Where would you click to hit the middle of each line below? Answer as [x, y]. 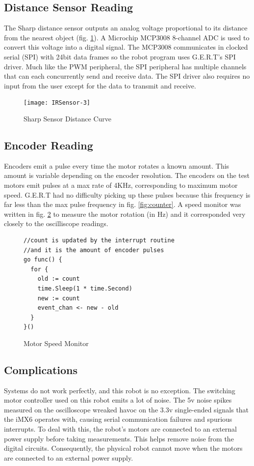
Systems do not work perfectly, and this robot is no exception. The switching [120, 390]
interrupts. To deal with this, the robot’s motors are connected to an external [120, 429]
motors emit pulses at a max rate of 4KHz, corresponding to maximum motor [121, 185]
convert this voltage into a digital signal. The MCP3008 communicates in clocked [126, 47]
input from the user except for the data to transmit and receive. [100, 85]
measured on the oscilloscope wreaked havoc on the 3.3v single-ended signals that [127, 409]
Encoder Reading [49, 145]
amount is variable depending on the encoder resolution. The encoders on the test [127, 175]
